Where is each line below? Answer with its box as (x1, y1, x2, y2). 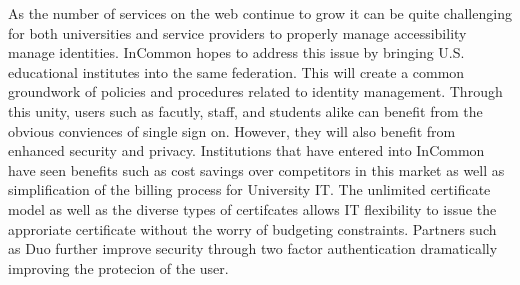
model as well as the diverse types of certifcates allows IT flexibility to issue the (8, 198, 497, 219)
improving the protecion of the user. (8, 257, 229, 278)
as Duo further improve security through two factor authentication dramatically (8, 238, 498, 259)
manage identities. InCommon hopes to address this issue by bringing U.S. (8, 42, 465, 63)
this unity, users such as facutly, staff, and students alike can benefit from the (8, 100, 483, 121)
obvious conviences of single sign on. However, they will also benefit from (8, 120, 456, 141)
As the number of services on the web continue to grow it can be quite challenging (8, 3, 512, 23)
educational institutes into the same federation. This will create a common (8, 61, 465, 82)
